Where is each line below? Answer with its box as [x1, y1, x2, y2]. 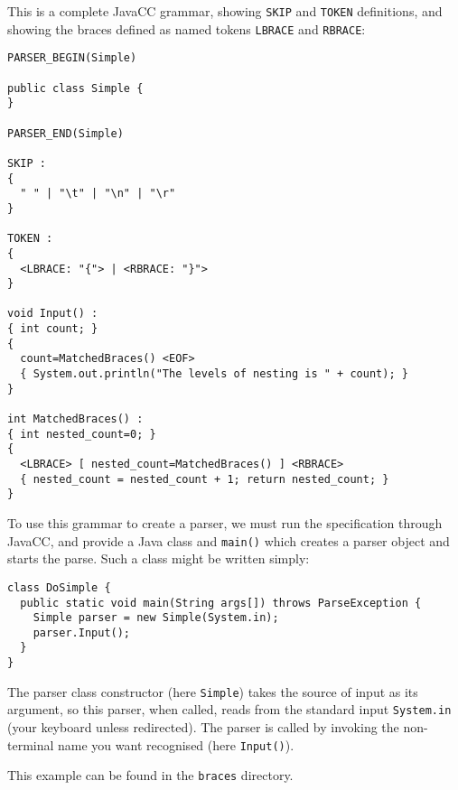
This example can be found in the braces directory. [7, 766, 294, 785]
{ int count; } [7, 322, 98, 336]
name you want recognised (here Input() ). [58, 735, 294, 754]
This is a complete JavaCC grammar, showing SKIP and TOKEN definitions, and [7, 2, 443, 20]
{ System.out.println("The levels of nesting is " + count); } [20, 367, 408, 381]
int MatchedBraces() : [7, 413, 144, 426]
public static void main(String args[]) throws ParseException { [20, 596, 422, 609]
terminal [7, 735, 54, 754]
